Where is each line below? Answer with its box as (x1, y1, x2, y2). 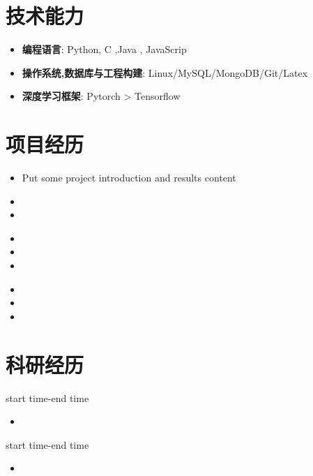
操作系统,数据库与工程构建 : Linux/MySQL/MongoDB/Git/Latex (22, 65, 308, 80)
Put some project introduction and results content (22, 170, 236, 185)
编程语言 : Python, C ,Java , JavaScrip (22, 42, 187, 57)
